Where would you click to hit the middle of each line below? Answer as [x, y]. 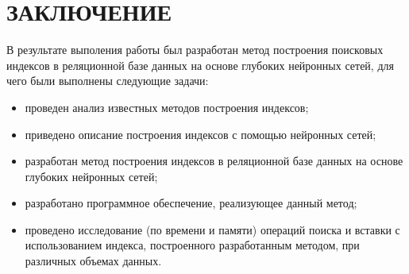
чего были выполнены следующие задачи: [108, 81]
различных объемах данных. [93, 261]
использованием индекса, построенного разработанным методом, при [192, 245]
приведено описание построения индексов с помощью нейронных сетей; [201, 134]
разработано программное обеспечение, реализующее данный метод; [191, 203]
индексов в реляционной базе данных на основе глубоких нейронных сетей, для [200, 65]
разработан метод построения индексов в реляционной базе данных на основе [214, 161]
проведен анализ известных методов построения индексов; [167, 107]
